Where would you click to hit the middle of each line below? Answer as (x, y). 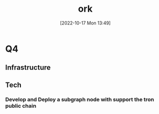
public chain (21, 106)
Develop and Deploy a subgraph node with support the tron (80, 99)
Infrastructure (28, 67)
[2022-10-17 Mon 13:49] (85, 23)
